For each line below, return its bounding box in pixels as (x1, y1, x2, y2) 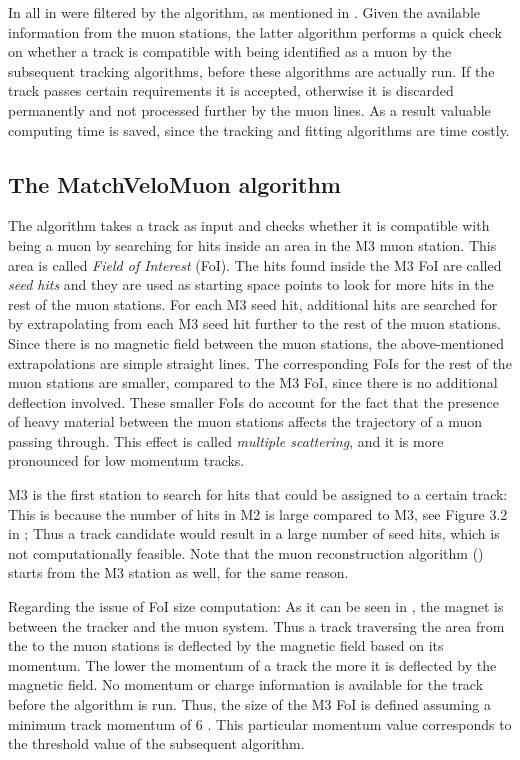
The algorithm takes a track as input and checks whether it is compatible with (8, 215, 490, 236)
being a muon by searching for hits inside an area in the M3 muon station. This (8, 234, 497, 255)
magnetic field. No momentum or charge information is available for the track (8, 674, 484, 695)
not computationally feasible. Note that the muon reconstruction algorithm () (8, 542, 484, 563)
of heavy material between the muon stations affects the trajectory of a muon (8, 411, 482, 432)
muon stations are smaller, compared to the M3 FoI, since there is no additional (8, 372, 498, 393)
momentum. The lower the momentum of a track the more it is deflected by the (8, 654, 497, 675)
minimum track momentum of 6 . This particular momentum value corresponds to (8, 713, 512, 734)
